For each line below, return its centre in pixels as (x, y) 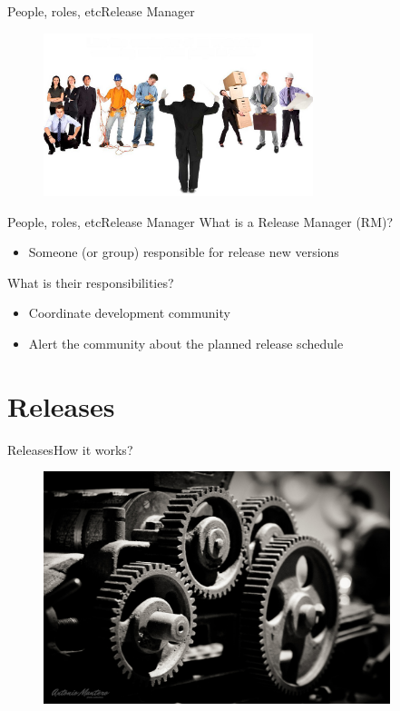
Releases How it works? (70, 449)
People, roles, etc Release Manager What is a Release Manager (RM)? (200, 221)
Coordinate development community (129, 313)
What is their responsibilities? (91, 282)
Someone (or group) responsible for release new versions (184, 252)
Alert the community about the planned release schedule (186, 343)
